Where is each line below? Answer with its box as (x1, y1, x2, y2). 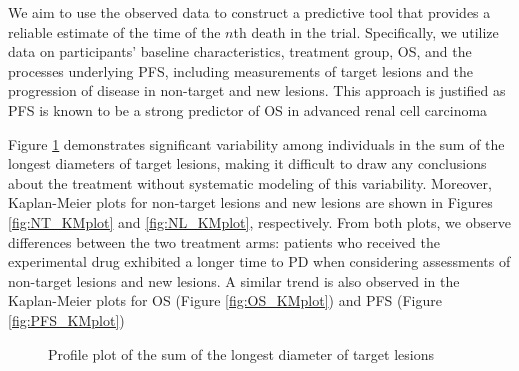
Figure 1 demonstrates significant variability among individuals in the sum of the (8, 133, 505, 154)
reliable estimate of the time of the (8, 21, 221, 42)
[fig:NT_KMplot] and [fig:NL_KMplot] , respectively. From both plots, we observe (8, 211, 511, 232)
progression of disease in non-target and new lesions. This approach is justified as (8, 80, 506, 101)
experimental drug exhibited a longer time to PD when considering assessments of (8, 251, 511, 272)
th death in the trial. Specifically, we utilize (233, 21, 499, 42)
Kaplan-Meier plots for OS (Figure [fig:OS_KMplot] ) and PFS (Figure (8, 290, 442, 311)
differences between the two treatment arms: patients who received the (8, 231, 440, 252)
